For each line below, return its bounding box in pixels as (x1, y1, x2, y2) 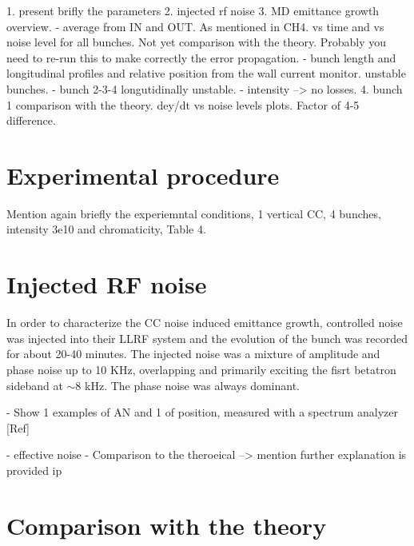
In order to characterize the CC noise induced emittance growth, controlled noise (6, 314, 403, 331)
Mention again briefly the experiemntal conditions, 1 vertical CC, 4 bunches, (6, 205, 381, 221)
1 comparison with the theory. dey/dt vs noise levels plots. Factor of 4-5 (6, 96, 360, 113)
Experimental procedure (6, 158, 280, 191)
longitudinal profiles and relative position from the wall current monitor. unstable (6, 65, 406, 82)
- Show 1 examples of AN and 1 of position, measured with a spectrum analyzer (6, 404, 399, 420)
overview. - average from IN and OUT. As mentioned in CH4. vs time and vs (6, 18, 384, 34)
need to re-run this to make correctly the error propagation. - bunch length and (6, 49, 396, 66)
